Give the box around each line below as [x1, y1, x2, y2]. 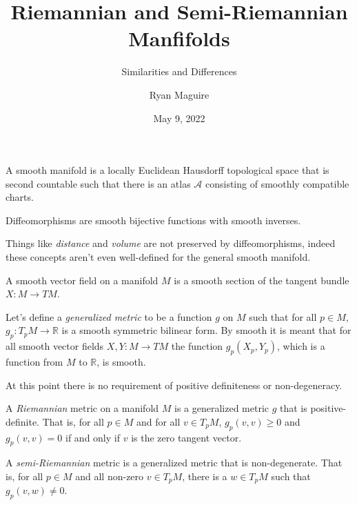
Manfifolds [128, 24, 230, 52]
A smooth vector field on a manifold [6, 273, 159, 287]
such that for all [249, 309, 317, 324]
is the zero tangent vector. [131, 430, 242, 444]
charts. [6, 190, 34, 204]
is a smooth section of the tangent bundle [174, 273, 349, 287]
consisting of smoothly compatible [205, 176, 349, 190]
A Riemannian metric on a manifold [6, 401, 159, 415]
